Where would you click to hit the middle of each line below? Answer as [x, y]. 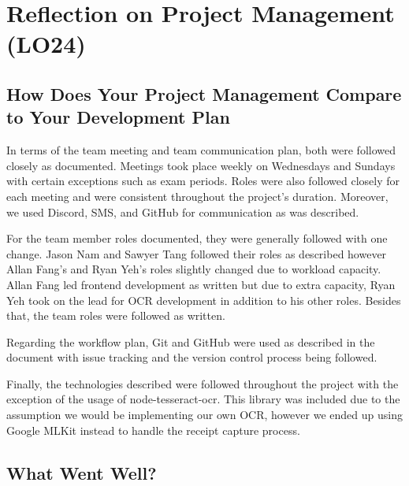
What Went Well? [82, 472]
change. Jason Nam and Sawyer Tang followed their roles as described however [197, 253]
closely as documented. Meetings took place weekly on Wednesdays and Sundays [201, 165]
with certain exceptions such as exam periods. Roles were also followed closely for [203, 181]
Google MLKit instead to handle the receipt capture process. [153, 430]
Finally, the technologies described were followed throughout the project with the [203, 383]
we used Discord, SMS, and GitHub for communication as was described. [183, 211]
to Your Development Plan [118, 117]
